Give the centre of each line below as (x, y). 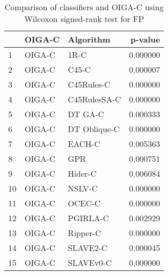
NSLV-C (83, 188)
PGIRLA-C (88, 218)
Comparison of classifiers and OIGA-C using (84, 7)
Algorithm (89, 39)
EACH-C (84, 144)
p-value (145, 39)
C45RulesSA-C (94, 99)
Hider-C (82, 173)
